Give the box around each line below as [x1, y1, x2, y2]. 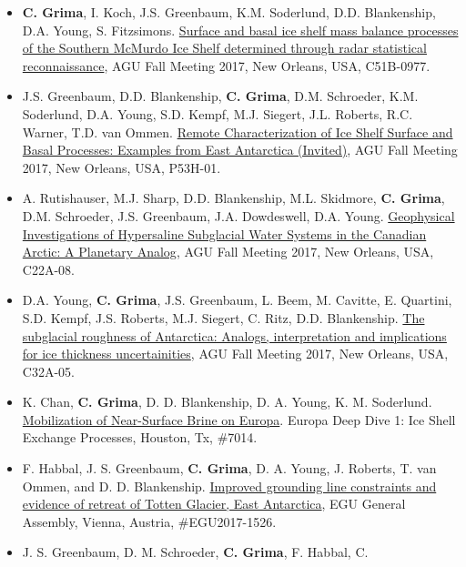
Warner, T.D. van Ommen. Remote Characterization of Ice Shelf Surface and [22, 122, 453, 141]
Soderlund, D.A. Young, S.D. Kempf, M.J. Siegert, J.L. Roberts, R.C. [22, 104, 413, 123]
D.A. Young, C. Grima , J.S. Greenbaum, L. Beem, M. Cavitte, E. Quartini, [22, 290, 452, 309]
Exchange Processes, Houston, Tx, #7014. [22, 428, 258, 447]
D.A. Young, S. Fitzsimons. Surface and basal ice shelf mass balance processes [22, 20, 459, 39]
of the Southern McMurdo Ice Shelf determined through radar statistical [22, 38, 427, 57]
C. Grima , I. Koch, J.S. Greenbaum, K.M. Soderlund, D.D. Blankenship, [22, 3, 436, 21]
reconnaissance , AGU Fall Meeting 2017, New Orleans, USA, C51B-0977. [22, 56, 431, 75]
